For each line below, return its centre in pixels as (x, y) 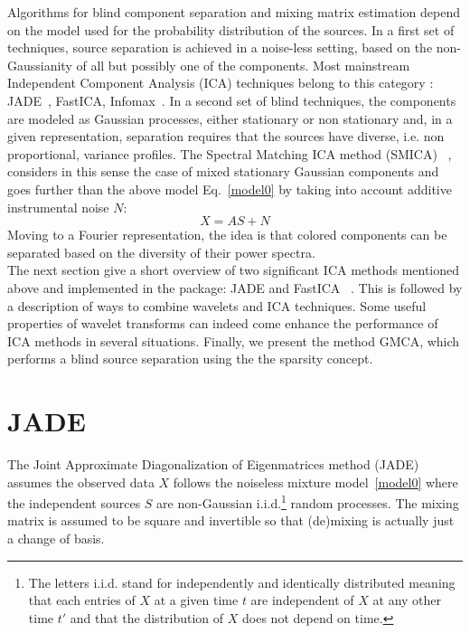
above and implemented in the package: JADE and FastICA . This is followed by (235, 287)
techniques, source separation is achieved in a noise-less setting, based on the (220, 47)
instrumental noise (58, 207)
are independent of (302, 600)
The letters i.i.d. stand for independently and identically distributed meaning (242, 582)
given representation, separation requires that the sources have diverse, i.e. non (226, 136)
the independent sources (74, 502)
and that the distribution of (147, 617)
